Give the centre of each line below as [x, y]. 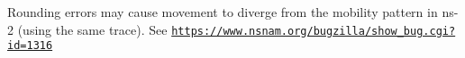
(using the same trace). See [92, 29]
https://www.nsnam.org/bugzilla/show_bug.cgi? [314, 31]
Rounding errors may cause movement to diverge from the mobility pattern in [223, 12]
